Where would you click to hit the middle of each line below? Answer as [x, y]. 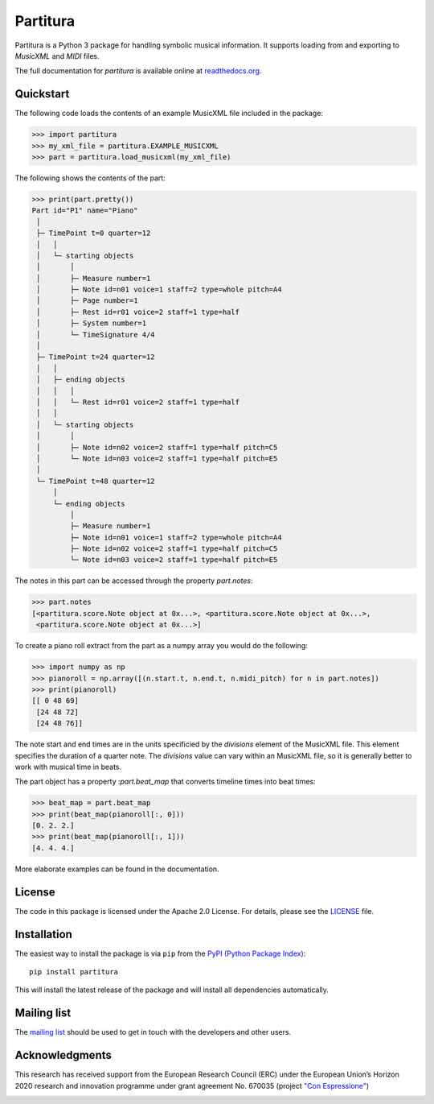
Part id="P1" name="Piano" [85, 211]
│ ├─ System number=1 [92, 323]
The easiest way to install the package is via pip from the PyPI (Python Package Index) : [160, 953]
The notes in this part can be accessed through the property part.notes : [134, 581]
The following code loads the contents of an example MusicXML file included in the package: [169, 114]
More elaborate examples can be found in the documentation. [117, 869]
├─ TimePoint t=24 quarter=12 [96, 357]
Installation [43, 934]
